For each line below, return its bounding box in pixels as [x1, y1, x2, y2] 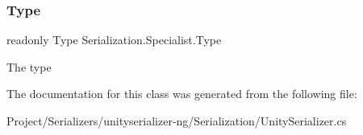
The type [6, 58, 52, 75]
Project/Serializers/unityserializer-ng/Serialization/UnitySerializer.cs [6, 112, 347, 129]
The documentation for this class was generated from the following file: [6, 85, 357, 102]
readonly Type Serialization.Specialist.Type [6, 31, 222, 48]
